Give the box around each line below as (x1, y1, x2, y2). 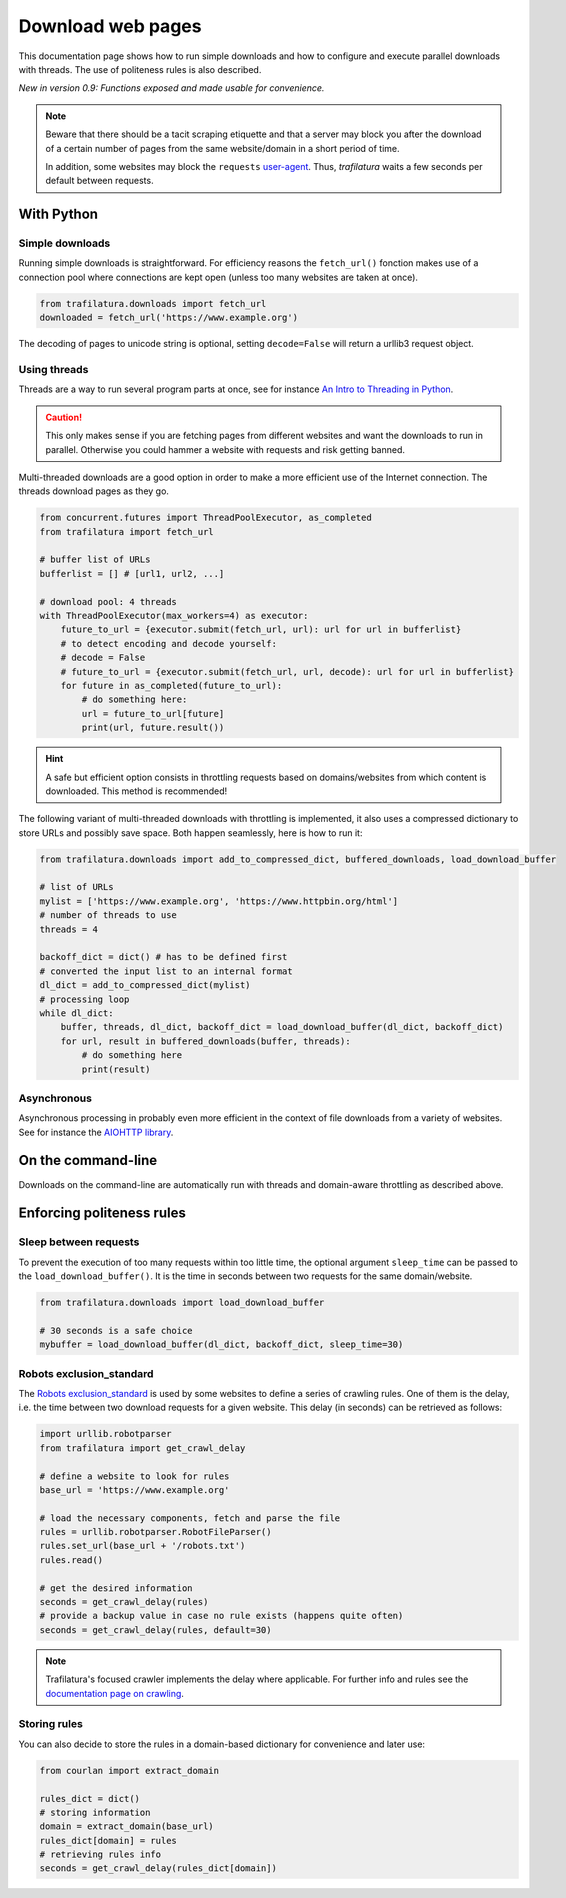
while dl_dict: (39, 1007, 114, 1019)
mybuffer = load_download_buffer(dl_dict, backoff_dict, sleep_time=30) (39, 1339, 404, 1350)
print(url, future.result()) (81, 722, 225, 734)
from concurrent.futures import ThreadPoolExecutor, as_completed (39, 512, 372, 524)
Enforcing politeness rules (18, 1205, 187, 1222)
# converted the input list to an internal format (39, 965, 294, 977)
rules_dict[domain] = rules (39, 1835, 177, 1846)
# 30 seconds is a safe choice (39, 1325, 194, 1336)
